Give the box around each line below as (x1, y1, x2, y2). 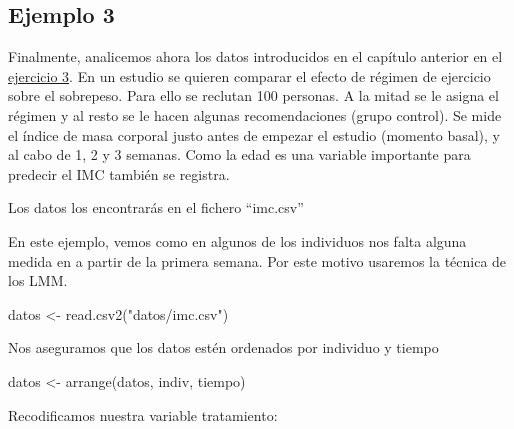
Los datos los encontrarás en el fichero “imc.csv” (8, 197, 304, 218)
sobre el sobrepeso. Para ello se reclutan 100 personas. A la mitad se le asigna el (8, 85, 499, 106)
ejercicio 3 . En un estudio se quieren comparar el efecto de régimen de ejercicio (8, 65, 491, 86)
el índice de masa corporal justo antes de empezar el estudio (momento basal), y (8, 124, 501, 145)
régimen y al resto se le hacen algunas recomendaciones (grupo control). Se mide (8, 104, 502, 125)
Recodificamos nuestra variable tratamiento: (8, 404, 278, 425)
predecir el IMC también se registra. (8, 163, 230, 184)
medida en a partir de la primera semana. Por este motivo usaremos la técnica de (8, 250, 507, 271)
